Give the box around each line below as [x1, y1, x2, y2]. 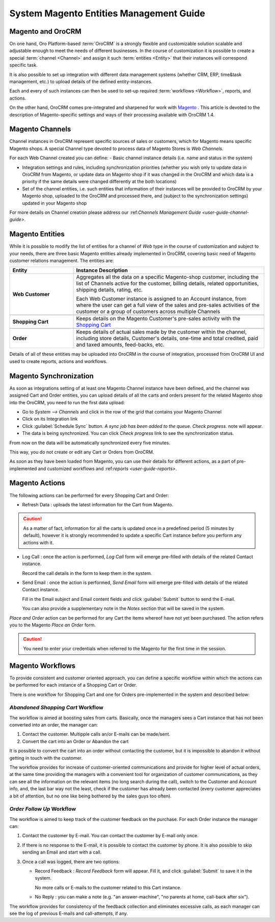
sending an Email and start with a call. [22, 849, 102, 855]
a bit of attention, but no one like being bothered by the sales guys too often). [9, 793, 172, 799]
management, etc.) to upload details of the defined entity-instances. [9, 79, 153, 85]
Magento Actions [9, 479, 66, 488]
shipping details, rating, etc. [76, 286, 143, 294]
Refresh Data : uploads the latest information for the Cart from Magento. [22, 501, 174, 507]
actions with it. [23, 539, 54, 546]
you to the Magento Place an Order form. [9, 622, 96, 628]
